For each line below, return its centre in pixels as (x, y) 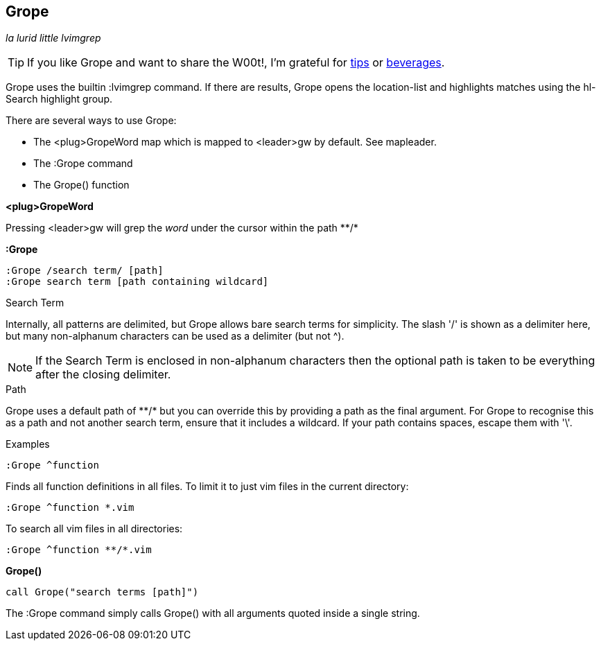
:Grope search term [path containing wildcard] (137, 282)
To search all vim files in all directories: (94, 529)
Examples (28, 444)
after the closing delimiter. (103, 375)
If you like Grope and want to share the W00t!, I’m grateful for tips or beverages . (236, 63)
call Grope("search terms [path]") (102, 592)
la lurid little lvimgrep (53, 38)
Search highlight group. (59, 99)
